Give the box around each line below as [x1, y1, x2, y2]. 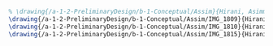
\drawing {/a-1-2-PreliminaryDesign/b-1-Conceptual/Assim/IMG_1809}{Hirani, [8, 15, 271, 23]
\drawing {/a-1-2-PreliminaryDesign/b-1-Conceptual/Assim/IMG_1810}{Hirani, [8, 23, 271, 31]
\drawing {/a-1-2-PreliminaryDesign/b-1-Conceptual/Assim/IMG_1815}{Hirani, [8, 30, 271, 38]
